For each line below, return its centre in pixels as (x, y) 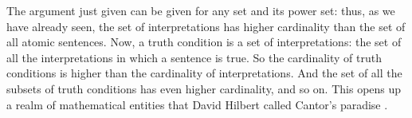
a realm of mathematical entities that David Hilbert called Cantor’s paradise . (197, 104)
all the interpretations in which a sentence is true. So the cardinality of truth (194, 57)
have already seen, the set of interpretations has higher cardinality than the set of (206, 26)
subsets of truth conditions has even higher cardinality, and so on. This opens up (204, 88)
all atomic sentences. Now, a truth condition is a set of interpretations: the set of (204, 42)
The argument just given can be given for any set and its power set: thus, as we (201, 10)
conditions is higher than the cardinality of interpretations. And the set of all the (204, 73)
